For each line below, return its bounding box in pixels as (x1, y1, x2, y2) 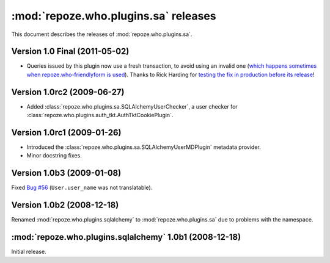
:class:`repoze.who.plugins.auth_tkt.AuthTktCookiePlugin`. (26, 112, 174, 119)
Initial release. (11, 248, 46, 256)
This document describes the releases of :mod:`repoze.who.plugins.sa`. (11, 31, 193, 38)
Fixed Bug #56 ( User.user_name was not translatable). (11, 184, 153, 192)
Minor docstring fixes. (26, 152, 82, 159)
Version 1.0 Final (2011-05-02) (11, 46, 130, 57)
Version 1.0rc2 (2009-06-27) (11, 87, 125, 97)
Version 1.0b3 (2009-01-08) (11, 168, 122, 178)
